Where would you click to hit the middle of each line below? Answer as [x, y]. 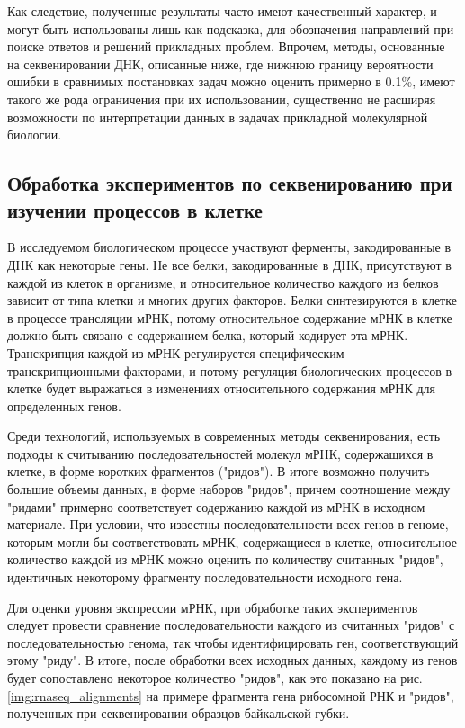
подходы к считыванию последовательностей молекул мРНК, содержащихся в [220, 453]
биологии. [35, 135]
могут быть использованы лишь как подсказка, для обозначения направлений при [231, 28]
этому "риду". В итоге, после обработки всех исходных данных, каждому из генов [232, 660]
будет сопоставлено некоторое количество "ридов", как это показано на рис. [215, 678]
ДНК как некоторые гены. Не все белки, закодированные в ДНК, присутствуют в [229, 264]
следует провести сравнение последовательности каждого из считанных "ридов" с [231, 625]
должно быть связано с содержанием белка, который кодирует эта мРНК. [208, 335]
